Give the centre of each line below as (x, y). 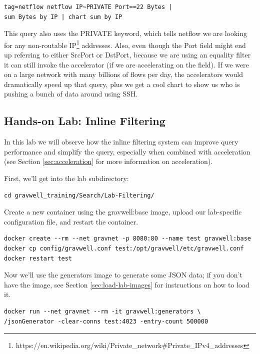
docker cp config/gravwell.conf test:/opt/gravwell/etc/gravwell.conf (124, 248)
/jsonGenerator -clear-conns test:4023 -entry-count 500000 (106, 321)
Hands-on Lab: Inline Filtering (85, 121)
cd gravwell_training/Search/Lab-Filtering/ (79, 195)
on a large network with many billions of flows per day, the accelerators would (123, 74)
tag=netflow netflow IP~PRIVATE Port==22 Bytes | (88, 7)
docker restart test (38, 258)
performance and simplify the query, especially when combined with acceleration (127, 151)
